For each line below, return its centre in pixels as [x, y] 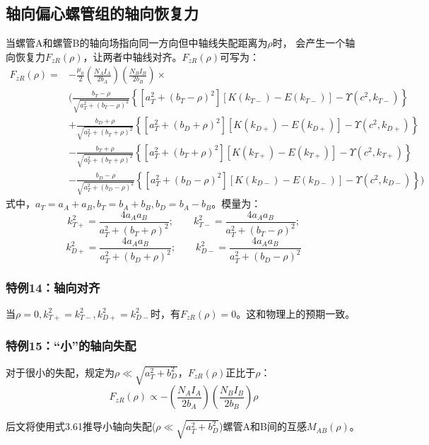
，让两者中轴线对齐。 [133, 56]
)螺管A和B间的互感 [263, 426]
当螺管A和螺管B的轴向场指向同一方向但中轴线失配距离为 [137, 43]
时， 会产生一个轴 [314, 43]
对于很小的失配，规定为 [60, 372]
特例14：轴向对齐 [53, 287]
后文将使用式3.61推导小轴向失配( [81, 426]
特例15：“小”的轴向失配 [71, 346]
